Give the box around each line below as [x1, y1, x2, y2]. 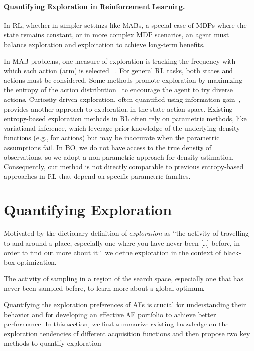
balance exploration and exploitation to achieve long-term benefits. [4, 39, 205, 49]
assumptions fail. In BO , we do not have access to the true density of [4, 142, 211, 152]
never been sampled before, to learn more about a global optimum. [4, 283, 205, 293]
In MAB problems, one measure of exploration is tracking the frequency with [4, 55, 236, 66]
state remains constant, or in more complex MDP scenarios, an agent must [4, 29, 229, 40]
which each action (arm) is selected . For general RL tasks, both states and [4, 65, 233, 75]
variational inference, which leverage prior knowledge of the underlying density [4, 123, 240, 133]
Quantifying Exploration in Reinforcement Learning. [4, 1, 185, 11]
